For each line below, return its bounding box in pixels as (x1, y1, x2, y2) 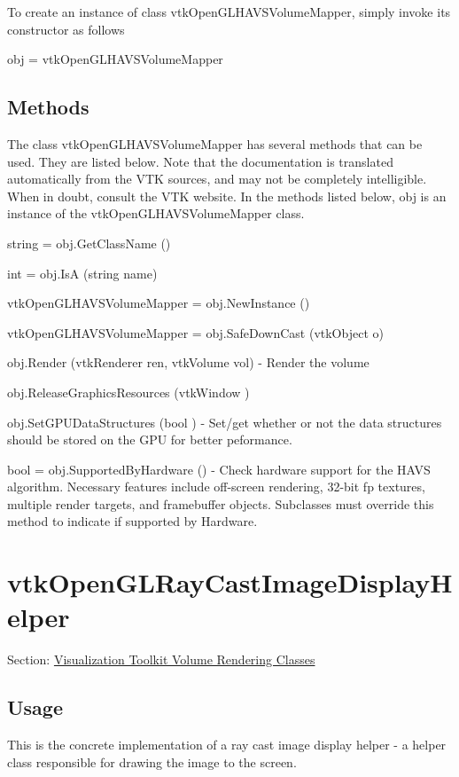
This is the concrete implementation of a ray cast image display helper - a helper (7, 735, 447, 754)
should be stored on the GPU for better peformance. (7, 430, 292, 449)
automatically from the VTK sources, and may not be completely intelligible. (7, 169, 427, 188)
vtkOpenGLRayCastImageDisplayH (7, 564, 453, 600)
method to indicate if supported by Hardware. (7, 512, 258, 530)
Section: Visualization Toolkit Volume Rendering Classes (7, 650, 315, 669)
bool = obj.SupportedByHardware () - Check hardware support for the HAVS (7, 459, 431, 478)
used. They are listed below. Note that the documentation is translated (7, 152, 393, 170)
